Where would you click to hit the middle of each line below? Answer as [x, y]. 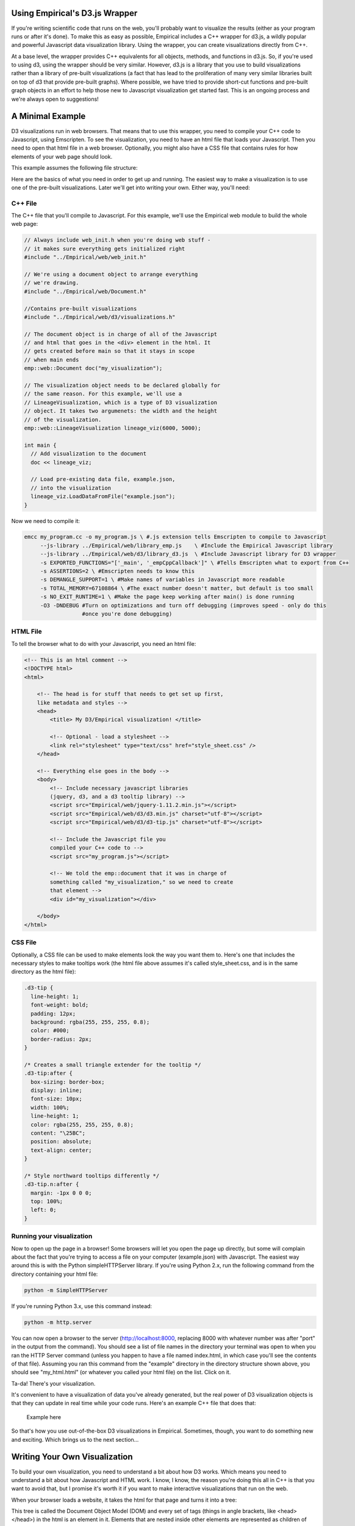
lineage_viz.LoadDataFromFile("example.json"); [103, 497]
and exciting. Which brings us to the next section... [75, 1439]
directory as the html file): [44, 972]
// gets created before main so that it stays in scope [109, 351]
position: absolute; [61, 1142]
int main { [40, 445]
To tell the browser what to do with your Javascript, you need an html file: [104, 643]
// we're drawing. [52, 283]
